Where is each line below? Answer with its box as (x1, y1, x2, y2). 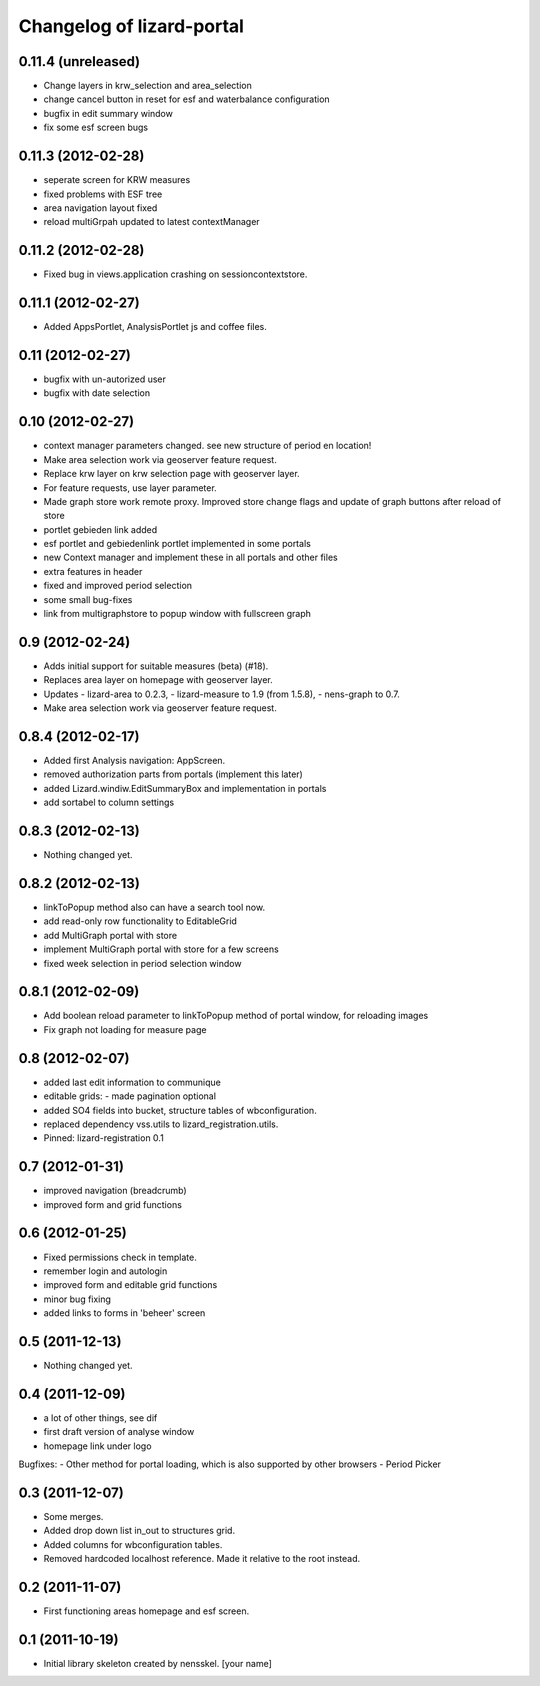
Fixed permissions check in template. (43, 1251, 197, 1263)
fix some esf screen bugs (43, 121, 149, 134)
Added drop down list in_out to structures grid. (43, 1525, 235, 1537)
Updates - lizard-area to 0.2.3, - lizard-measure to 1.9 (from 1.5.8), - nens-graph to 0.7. (43, 688, 400, 700)
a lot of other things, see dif (43, 1411, 158, 1424)
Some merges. (43, 1510, 104, 1522)
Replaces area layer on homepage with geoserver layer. (43, 674, 274, 686)
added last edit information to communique (43, 1076, 222, 1088)
